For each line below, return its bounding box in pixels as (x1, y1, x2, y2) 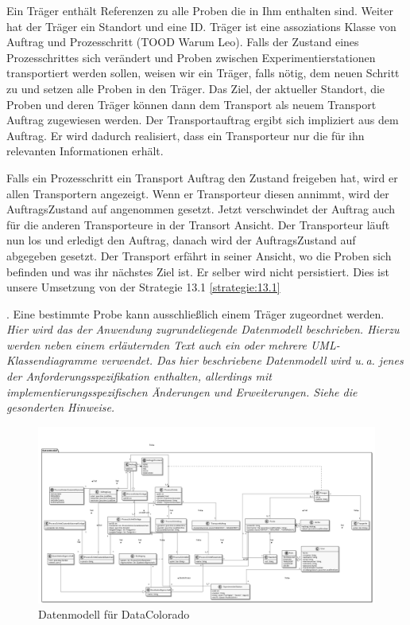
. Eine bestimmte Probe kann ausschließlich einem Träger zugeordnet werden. (6, 305, 385, 322)
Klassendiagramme (6, 352, 98, 369)
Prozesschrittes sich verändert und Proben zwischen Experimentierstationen (6, 49, 376, 65)
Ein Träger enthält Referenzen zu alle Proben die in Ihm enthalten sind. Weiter (6, 2, 393, 18)
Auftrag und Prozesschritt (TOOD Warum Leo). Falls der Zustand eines (6, 33, 359, 50)
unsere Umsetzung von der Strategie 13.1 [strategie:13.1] (6, 279, 280, 295)
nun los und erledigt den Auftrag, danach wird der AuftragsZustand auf (6, 232, 356, 248)
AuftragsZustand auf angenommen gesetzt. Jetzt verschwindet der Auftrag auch (6, 201, 396, 217)
